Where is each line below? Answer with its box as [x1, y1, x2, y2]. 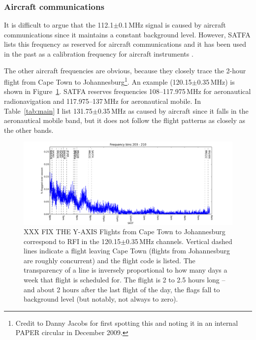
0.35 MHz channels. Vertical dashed [126, 236, 232, 246]
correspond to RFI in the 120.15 [24, 236, 121, 246]
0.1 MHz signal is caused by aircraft [119, 20, 226, 30]
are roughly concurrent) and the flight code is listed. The [24, 255, 195, 265]
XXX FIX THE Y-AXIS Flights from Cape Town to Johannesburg [24, 226, 225, 237]
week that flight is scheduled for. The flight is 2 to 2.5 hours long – [24, 275, 225, 285]
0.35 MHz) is [197, 76, 235, 87]
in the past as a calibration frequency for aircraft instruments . [4, 49, 193, 59]
